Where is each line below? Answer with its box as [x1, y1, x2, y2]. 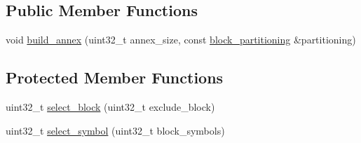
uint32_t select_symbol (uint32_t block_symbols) [6, 123, 225, 137]
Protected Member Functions [6, 67, 224, 88]
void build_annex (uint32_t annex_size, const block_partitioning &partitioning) [6, 32, 356, 47]
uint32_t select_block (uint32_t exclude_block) [6, 100, 215, 114]
